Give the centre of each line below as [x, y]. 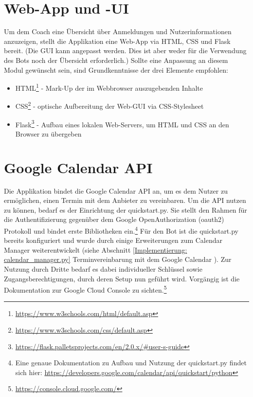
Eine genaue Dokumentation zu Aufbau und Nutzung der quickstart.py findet [131, 363]
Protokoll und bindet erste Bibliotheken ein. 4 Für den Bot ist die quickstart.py [121, 230]
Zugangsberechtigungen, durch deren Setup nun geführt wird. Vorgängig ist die [122, 278]
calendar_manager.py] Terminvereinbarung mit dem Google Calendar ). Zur [118, 259]
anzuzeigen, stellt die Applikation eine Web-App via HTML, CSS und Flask [117, 41]
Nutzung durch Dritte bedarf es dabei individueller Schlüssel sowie [103, 268]
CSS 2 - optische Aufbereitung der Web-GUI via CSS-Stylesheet [109, 105]
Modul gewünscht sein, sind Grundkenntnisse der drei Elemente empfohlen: [116, 69]
